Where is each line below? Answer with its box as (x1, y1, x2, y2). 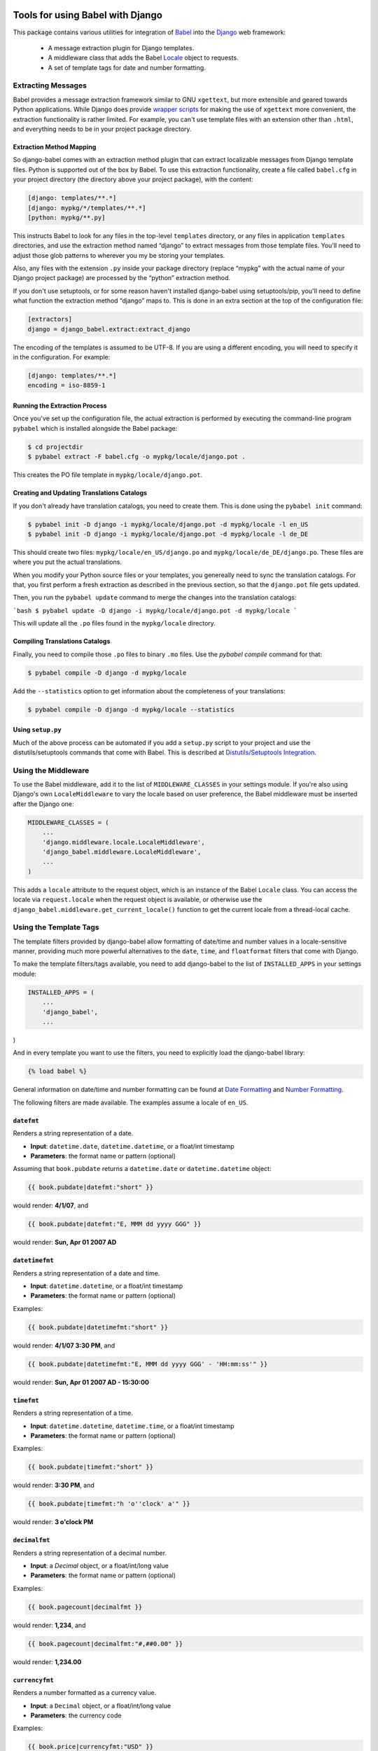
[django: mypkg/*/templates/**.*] (27, 204, 146, 212)
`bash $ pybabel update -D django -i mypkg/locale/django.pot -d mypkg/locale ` (13, 607, 297, 614)
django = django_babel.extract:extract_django (27, 325, 190, 333)
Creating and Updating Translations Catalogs (13, 489, 147, 497)
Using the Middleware (13, 766, 90, 775)
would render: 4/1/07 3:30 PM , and (13, 1341, 115, 1350)
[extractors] (27, 315, 73, 324)
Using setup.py (13, 726, 62, 734)
